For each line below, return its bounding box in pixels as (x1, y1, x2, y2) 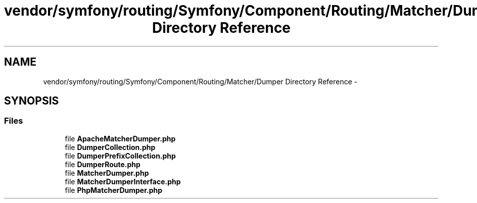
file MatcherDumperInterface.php (65, 177, 181, 186)
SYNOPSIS (4, 94, 59, 108)
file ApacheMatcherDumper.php (65, 134, 176, 143)
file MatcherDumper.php (65, 168, 149, 177)
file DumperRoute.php (65, 160, 140, 169)
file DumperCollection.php (65, 142, 156, 151)
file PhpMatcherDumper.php (65, 185, 163, 194)
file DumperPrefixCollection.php (65, 151, 176, 160)
